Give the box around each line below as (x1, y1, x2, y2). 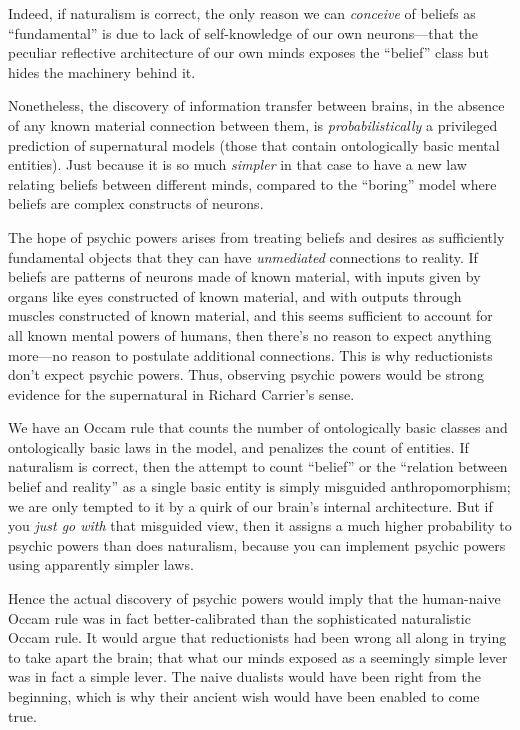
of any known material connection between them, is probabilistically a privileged (8, 114, 498, 135)
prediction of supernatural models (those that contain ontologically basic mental (8, 134, 500, 155)
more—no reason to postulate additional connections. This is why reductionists (8, 344, 493, 365)
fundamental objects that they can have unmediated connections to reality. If (8, 246, 478, 267)
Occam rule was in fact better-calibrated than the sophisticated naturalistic (8, 607, 471, 628)
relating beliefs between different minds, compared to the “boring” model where (8, 173, 497, 194)
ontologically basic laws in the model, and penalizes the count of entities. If (8, 436, 469, 457)
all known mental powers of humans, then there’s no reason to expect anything (8, 324, 492, 345)
